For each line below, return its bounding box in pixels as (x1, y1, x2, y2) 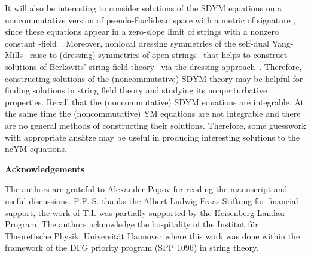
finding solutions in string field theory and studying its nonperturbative (5, 84, 267, 96)
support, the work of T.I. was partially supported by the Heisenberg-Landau (5, 206, 285, 218)
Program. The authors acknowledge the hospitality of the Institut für (5, 218, 258, 230)
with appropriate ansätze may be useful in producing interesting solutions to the (5, 130, 300, 143)
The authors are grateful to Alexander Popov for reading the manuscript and (5, 183, 288, 195)
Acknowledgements (5, 162, 85, 175)
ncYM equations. (5, 142, 67, 155)
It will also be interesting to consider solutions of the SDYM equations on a (5, 2, 282, 14)
